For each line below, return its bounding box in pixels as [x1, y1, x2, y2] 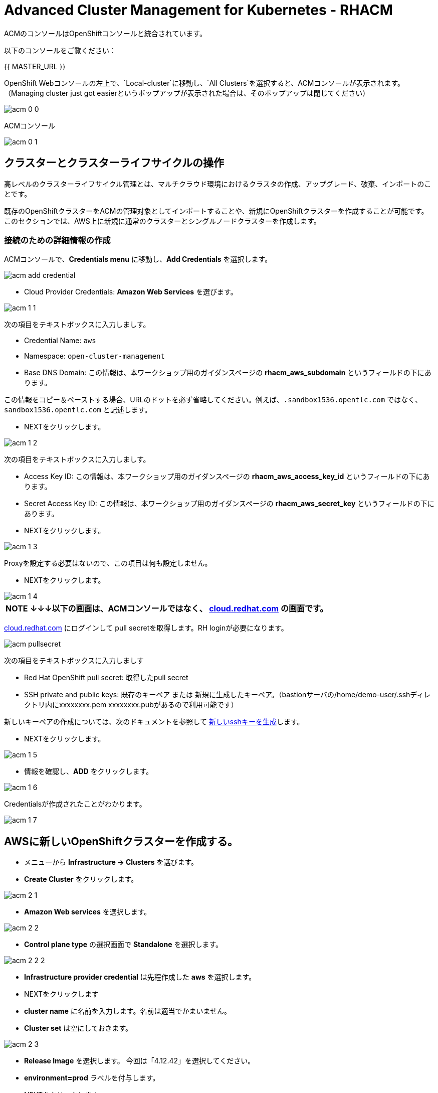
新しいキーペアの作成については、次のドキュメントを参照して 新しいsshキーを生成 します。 [4, 717, 304, 726]
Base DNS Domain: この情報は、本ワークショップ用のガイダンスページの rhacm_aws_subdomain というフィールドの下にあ [24, 368, 431, 377]
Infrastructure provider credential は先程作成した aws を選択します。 [24, 973, 256, 982]
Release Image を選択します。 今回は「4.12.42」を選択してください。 [24, 1056, 255, 1065]
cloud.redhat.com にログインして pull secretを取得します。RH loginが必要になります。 [4, 623, 288, 633]
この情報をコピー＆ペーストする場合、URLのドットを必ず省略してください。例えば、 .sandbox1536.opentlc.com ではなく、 [4, 395, 422, 404]
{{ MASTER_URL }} [4, 62, 66, 71]
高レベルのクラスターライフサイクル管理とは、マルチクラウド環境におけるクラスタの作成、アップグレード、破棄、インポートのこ [4, 179, 431, 188]
